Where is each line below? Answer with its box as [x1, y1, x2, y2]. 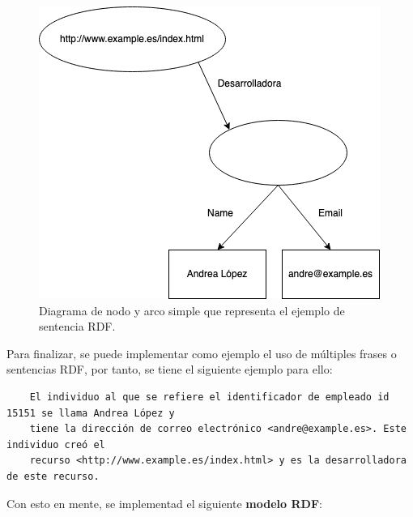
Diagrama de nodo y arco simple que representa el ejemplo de [39, 301, 345, 318]
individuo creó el [6, 438, 105, 451]
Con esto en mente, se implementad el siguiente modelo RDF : [6, 494, 322, 511]
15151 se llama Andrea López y [6, 407, 175, 419]
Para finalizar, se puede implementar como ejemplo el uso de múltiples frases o [6, 344, 397, 361]
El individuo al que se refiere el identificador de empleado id [29, 391, 390, 403]
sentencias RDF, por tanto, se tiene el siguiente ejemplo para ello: [6, 361, 333, 378]
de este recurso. [6, 470, 100, 482]
